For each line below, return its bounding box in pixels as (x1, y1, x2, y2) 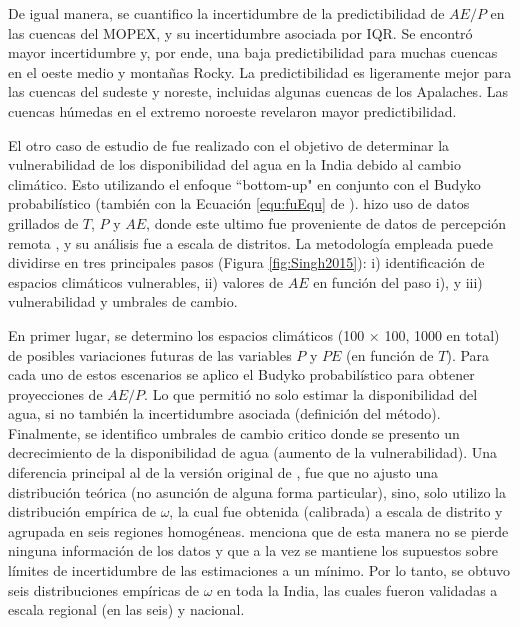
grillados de (8, 212, 79, 233)
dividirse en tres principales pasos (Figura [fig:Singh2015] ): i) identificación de (8, 252, 485, 273)
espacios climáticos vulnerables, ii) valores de (8, 271, 283, 292)
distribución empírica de (8, 501, 156, 522)
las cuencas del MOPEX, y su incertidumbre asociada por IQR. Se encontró (8, 22, 473, 43)
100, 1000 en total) (384, 324, 500, 345)
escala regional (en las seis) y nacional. (8, 599, 245, 620)
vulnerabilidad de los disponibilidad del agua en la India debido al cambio (8, 154, 461, 175)
